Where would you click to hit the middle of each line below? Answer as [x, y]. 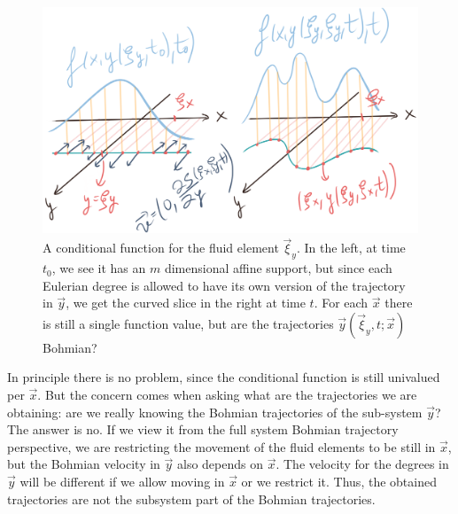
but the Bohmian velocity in [84, 464]
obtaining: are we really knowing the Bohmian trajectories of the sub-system [215, 412]
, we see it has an [99, 268]
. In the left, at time [351, 248]
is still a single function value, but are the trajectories [188, 323]
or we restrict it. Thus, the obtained [339, 482]
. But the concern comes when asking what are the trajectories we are [227, 395]
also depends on [220, 464]
